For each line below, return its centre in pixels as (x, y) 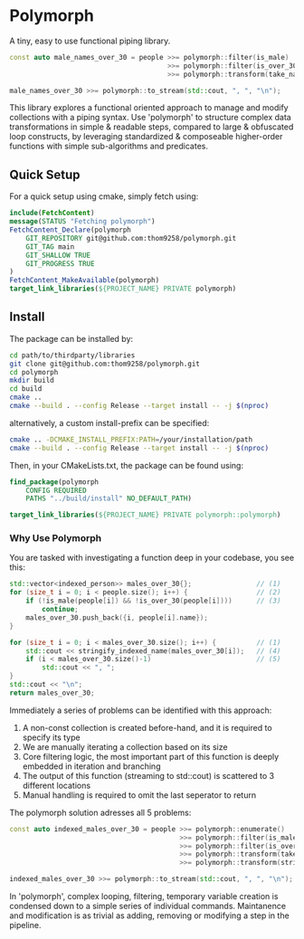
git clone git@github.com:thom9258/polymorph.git (105, 364)
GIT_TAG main (50, 247)
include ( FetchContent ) (52, 213)
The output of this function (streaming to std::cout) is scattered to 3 (148, 775)
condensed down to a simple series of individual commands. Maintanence (148, 906)
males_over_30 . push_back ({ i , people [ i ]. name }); (117, 617)
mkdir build (32, 381)
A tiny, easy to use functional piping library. (90, 41)
